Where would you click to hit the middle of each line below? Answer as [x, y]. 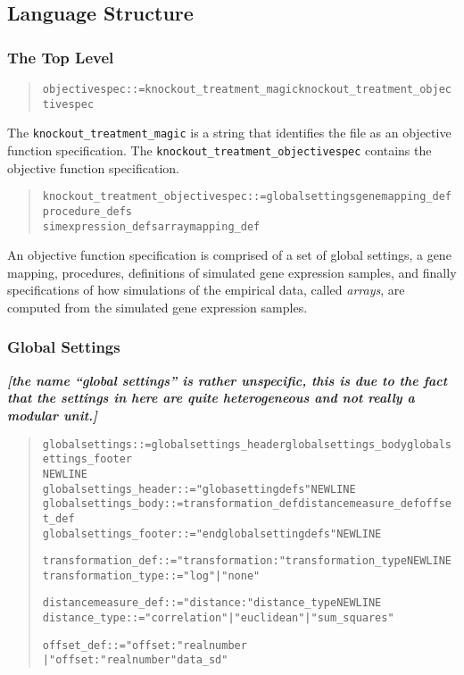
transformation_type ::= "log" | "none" [151, 575]
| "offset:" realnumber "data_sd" [135, 660]
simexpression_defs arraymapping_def [151, 226]
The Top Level [61, 57]
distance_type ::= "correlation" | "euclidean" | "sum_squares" [218, 618]
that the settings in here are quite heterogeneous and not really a [211, 398]
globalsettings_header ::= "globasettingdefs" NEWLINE [199, 489]
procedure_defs [87, 211]
